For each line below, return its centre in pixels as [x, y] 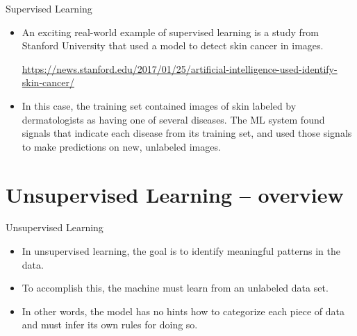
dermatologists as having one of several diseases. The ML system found [173, 119]
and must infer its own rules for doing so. [110, 325]
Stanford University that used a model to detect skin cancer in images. [173, 45]
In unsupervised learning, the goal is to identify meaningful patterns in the [181, 251]
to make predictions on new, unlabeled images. [121, 146]
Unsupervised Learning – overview [175, 194]
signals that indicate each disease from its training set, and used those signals [187, 133]
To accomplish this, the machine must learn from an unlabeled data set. [175, 288]
